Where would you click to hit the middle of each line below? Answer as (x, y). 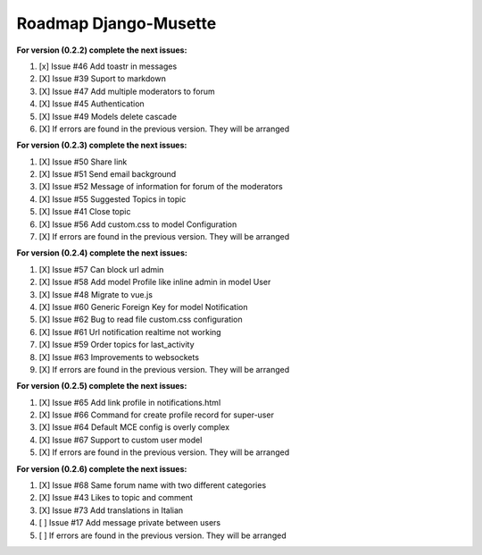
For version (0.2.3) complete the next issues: (102, 145)
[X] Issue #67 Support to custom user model (120, 440)
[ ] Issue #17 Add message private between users (130, 523)
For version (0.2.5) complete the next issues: (102, 386)
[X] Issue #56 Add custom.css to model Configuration (138, 224)
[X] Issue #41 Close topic (85, 212)
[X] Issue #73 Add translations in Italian (111, 510)
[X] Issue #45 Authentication (91, 104)
